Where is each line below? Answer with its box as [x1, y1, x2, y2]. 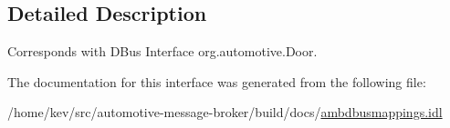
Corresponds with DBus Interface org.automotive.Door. [7, 42, 318, 61]
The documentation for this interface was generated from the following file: [7, 72, 426, 91]
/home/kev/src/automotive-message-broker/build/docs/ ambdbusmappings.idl [7, 103, 443, 122]
